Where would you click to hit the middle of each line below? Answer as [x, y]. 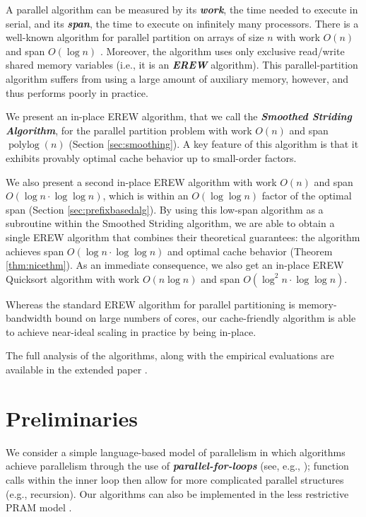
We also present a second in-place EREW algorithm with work [141, 181]
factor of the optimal [307, 196]
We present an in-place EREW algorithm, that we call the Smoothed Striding [179, 116]
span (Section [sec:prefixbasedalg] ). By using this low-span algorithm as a [165, 209]
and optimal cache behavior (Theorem [250, 251]
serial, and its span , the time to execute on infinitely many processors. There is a [182, 23]
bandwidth [29, 318]
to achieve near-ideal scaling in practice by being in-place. [131, 331]
